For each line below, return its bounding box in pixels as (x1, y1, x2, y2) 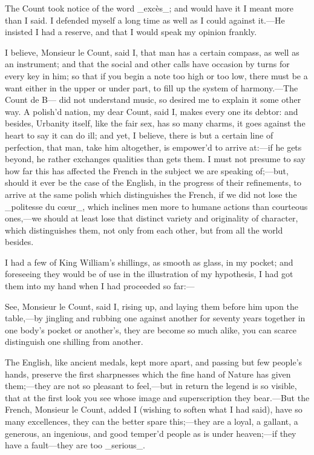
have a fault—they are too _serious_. (5, 439, 146, 451)
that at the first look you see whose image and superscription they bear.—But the (5, 391, 310, 404)
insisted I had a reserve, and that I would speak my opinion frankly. (5, 25, 257, 38)
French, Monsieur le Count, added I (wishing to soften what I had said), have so (5, 403, 303, 416)
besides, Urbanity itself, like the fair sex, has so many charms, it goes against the (5, 117, 306, 129)
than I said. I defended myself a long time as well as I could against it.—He (5, 13, 285, 26)
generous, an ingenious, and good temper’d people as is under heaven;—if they (5, 427, 296, 439)
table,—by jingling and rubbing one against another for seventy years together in (5, 312, 306, 324)
